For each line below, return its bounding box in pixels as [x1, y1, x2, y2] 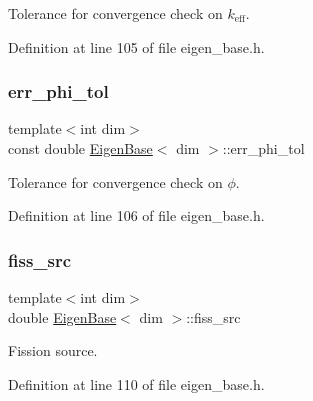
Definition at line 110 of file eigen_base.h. [8, 373, 265, 394]
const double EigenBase [8, 138, 153, 158]
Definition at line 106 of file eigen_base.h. [8, 205, 265, 226]
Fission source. [8, 340, 98, 361]
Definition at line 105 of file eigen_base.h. [8, 36, 265, 57]
